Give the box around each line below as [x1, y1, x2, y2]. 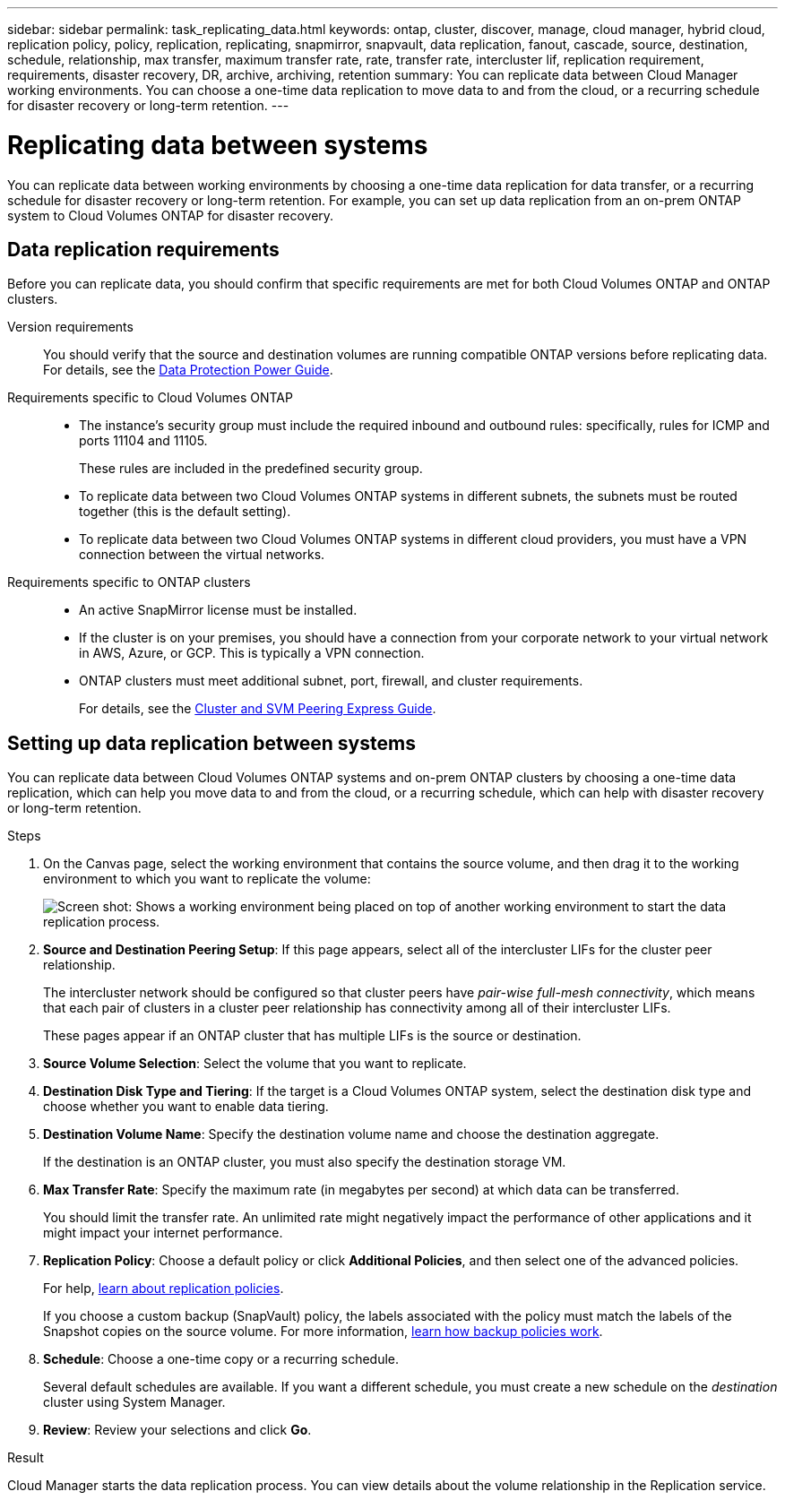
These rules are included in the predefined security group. [79, 461, 423, 477]
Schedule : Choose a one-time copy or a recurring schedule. [43, 1351, 400, 1367]
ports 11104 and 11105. [79, 433, 208, 449]
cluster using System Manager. [43, 1394, 226, 1410]
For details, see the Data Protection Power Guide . [43, 362, 333, 378]
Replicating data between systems [7, 129, 428, 160]
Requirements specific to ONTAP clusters [7, 574, 251, 591]
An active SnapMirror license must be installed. [79, 602, 358, 618]
